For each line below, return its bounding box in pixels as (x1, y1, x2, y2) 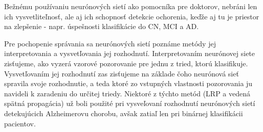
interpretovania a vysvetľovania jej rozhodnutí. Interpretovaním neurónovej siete (4, 48, 255, 59)
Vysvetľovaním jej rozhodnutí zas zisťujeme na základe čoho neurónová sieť (4, 68, 239, 78)
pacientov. (4, 118, 36, 128)
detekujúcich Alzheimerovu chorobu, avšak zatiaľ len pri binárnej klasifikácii (4, 108, 243, 118)
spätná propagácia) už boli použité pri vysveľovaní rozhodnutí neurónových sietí (4, 98, 255, 109)
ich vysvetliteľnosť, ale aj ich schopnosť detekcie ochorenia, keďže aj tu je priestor (4, 11, 259, 21)
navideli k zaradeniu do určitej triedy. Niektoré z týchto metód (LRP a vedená (4, 88, 251, 98)
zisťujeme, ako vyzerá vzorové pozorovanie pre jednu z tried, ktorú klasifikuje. (4, 58, 248, 68)
